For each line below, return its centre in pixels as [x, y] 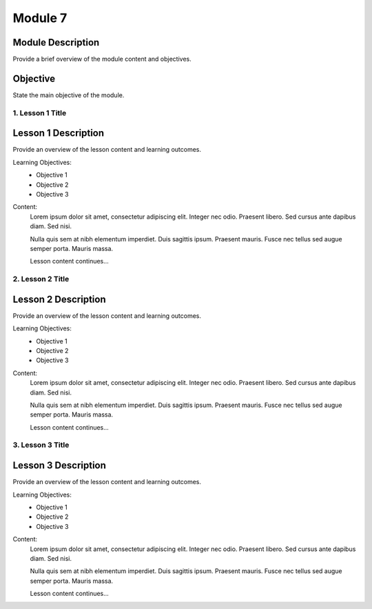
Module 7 [40, 18]
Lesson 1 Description [59, 133]
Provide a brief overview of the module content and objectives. [102, 59]
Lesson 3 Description [60, 466]
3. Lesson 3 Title [41, 445]
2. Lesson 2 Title [41, 279]
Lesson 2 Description [59, 299]
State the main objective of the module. [69, 95]
